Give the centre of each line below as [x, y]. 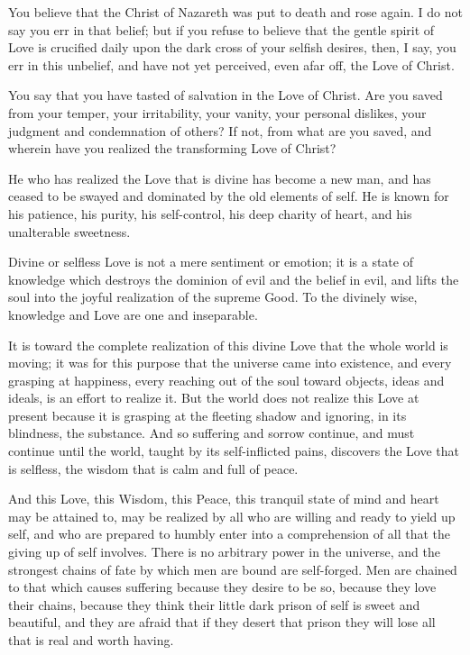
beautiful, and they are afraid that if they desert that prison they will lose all [222, 622]
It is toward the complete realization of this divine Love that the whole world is [228, 345]
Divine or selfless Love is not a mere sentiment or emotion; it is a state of [211, 262]
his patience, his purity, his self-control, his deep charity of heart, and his [210, 213]
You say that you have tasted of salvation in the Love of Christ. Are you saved [226, 95]
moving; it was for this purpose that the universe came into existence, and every [230, 363]
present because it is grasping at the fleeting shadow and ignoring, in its [207, 415]
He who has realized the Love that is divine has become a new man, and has [220, 178]
